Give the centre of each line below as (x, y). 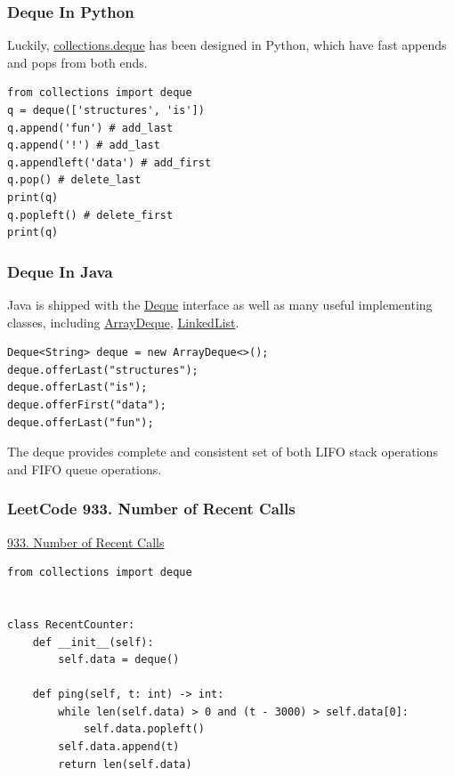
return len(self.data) (125, 764)
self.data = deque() (119, 660)
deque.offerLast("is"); (77, 388)
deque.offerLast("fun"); (81, 422)
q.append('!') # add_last (84, 145)
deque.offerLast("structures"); (103, 370)
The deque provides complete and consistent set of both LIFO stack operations (223, 452)
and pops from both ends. (77, 62)
